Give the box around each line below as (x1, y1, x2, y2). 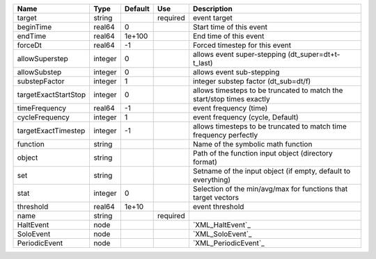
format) (192, 157, 217, 167)
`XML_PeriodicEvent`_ (192, 238, 265, 248)
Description (192, 4, 233, 13)
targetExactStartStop (17, 90, 86, 99)
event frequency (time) (192, 103, 268, 112)
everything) (192, 175, 231, 184)
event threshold (192, 202, 244, 211)
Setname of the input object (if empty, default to (192, 167, 351, 176)
